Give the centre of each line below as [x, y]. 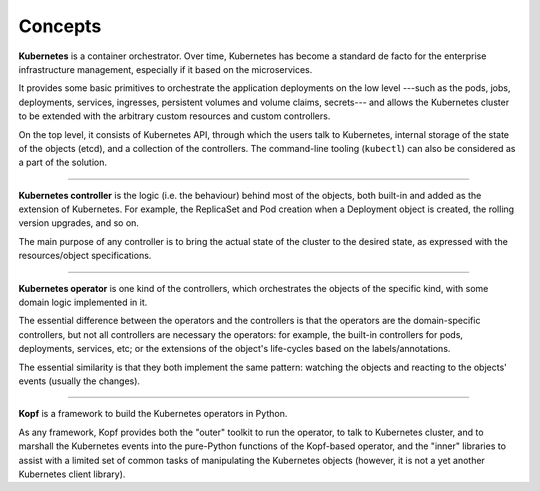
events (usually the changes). [79, 381]
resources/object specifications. [85, 256]
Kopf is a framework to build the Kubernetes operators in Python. [153, 414]
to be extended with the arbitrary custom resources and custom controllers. [174, 116]
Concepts [60, 26]
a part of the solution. [62, 162]
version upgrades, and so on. [79, 223]
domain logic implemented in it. [83, 302]
